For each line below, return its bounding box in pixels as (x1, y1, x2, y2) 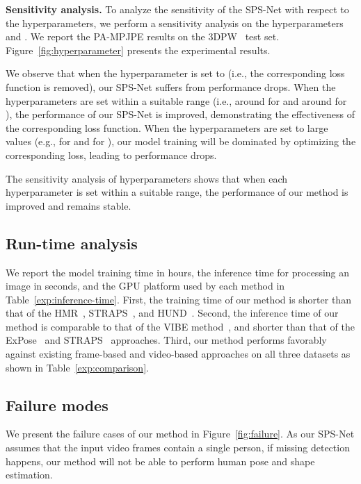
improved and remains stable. (6, 198, 131, 212)
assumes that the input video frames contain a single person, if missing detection (6, 440, 350, 455)
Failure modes (6, 394, 109, 415)
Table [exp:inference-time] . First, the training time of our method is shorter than (6, 292, 351, 306)
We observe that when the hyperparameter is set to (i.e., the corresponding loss (6, 66, 345, 81)
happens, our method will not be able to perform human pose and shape (6, 453, 315, 468)
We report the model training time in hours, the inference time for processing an (6, 265, 350, 279)
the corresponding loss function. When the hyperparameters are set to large (6, 120, 328, 135)
